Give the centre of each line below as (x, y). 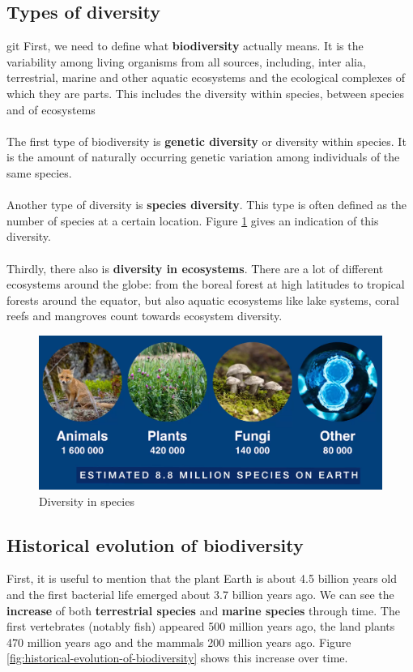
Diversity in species (87, 501)
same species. (39, 172)
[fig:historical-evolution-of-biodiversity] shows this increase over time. (177, 658)
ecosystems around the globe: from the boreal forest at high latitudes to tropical (206, 284)
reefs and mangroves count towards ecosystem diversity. (145, 316)
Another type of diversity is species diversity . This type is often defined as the (207, 205)
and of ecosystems (51, 109)
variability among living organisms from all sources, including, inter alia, (186, 61)
